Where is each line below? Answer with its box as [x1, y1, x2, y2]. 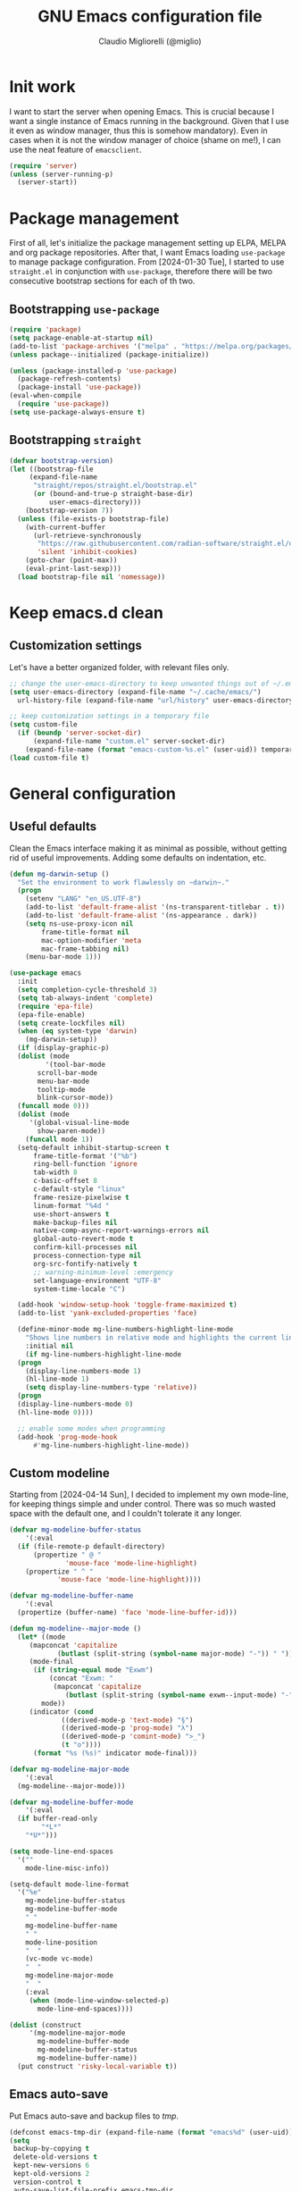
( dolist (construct [9, 2020, 82, 2029]
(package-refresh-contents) [17, 374, 122, 383]
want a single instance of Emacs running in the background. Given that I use [9, 115, 289, 126]
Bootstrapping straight [9, 432, 142, 448]
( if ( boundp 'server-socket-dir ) [17, 728, 142, 738]
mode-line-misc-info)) [25, 1863, 110, 1873]
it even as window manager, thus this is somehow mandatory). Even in [9, 125, 268, 136]
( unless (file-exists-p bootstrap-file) [17, 514, 170, 524]
